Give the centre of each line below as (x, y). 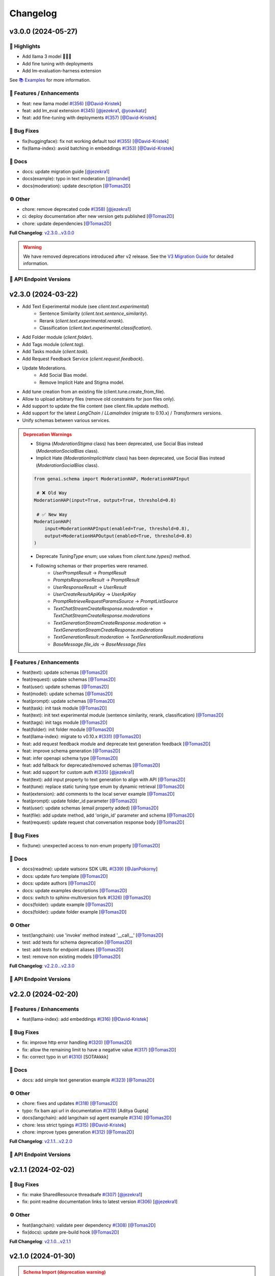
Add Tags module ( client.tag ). (53, 344)
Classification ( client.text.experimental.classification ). (96, 328)
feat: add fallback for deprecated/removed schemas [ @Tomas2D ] (91, 765)
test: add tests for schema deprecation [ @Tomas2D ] (77, 942)
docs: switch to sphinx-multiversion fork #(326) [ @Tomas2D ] (87, 897)
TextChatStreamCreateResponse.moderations (102, 616)
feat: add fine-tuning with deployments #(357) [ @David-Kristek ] (89, 118)
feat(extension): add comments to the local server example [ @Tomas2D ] (99, 794)
